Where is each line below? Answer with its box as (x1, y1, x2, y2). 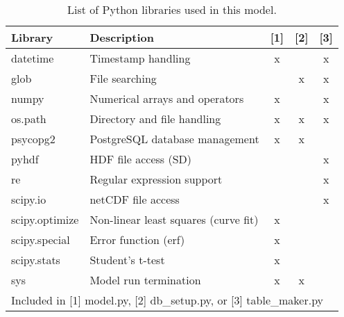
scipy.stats (11, 252, 60, 268)
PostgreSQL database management (89, 131, 259, 147)
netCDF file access (89, 191, 180, 207)
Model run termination (89, 272, 201, 288)
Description (89, 29, 155, 45)
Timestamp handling (89, 50, 191, 66)
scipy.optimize (11, 211, 79, 227)
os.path (11, 111, 46, 127)
